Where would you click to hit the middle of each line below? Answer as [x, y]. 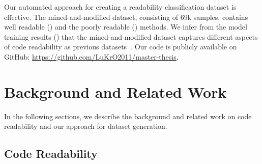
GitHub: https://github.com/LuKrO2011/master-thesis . [91, 56]
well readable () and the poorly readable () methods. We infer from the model [126, 27]
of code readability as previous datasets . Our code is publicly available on [121, 47]
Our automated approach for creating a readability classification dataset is [120, 7]
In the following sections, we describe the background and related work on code [128, 116]
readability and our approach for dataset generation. [86, 126]
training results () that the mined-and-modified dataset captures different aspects [131, 36]
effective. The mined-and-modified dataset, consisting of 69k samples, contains [126, 17]
